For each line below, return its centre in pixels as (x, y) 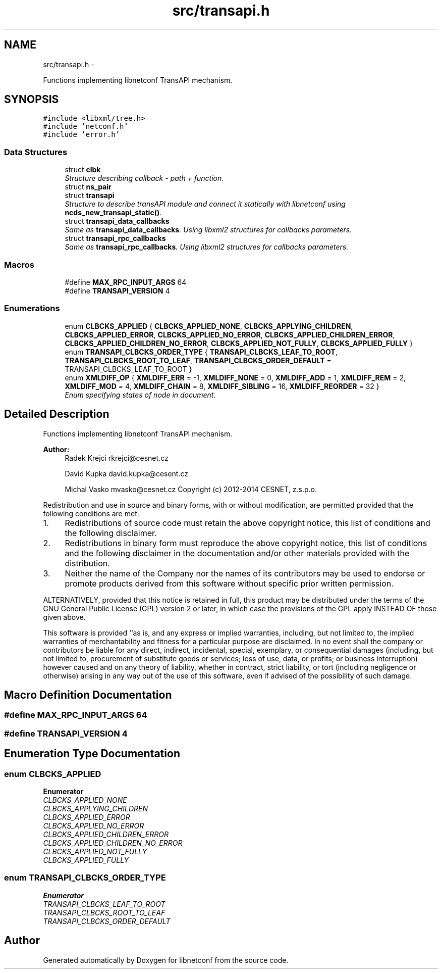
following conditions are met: (91, 513)
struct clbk (83, 170)
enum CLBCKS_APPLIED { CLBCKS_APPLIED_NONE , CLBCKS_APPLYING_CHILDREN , (209, 326)
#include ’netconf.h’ (86, 127)
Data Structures (36, 152)
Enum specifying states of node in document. (140, 395)
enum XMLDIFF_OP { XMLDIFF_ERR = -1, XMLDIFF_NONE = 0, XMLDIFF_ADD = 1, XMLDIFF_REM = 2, (235, 377)
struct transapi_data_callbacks (117, 221)
